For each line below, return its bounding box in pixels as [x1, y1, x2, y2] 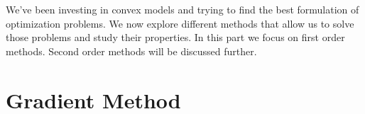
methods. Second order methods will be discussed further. [6, 43, 257, 58]
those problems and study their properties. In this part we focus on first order [6, 30, 345, 45]
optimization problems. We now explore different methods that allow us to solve [6, 16, 354, 30]
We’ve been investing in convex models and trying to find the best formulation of [6, 2, 359, 16]
